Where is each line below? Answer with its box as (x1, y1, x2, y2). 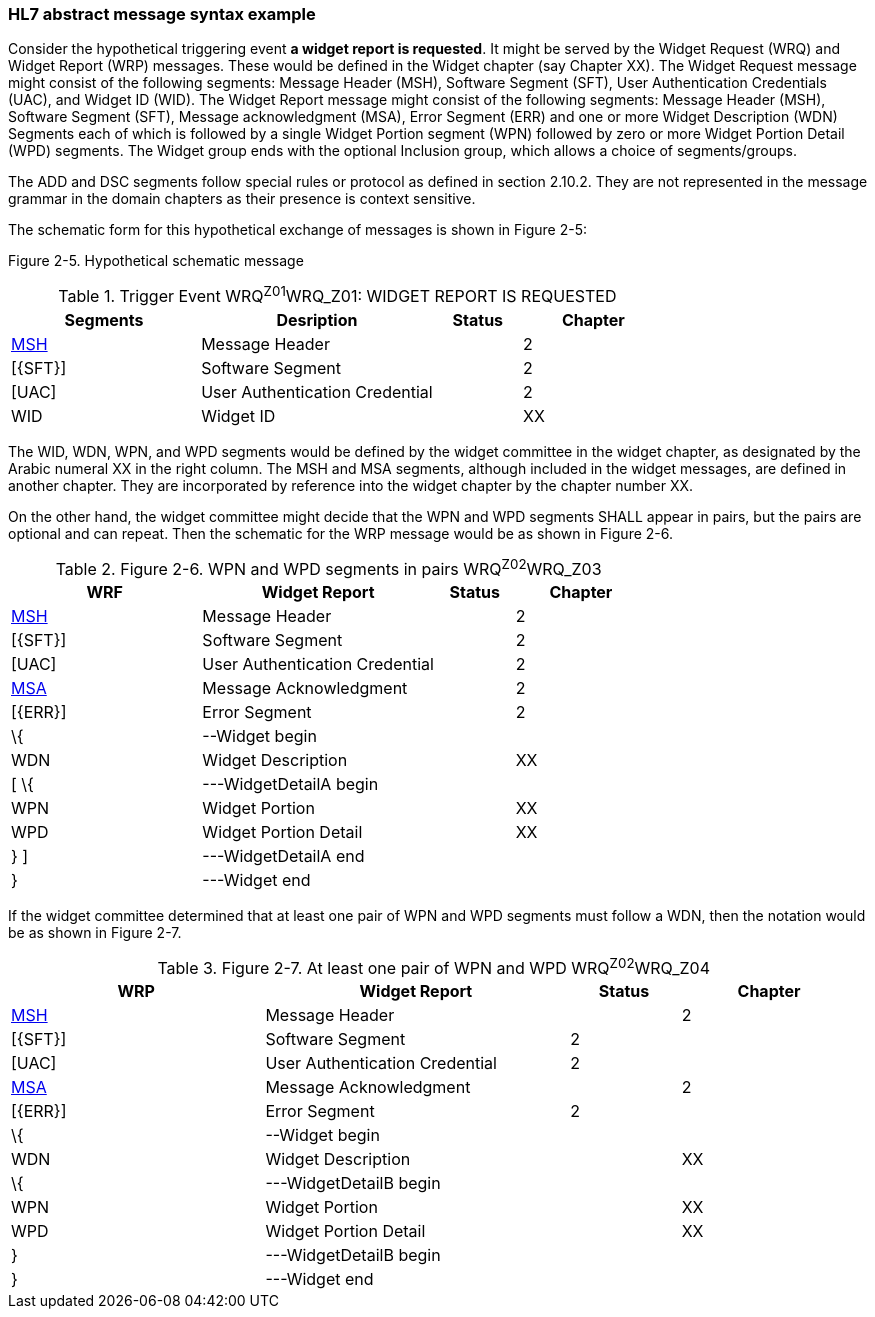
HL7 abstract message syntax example (8, 4, 316, 24)
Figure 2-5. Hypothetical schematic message (8, 252, 304, 270)
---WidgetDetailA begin (202, 774, 379, 795)
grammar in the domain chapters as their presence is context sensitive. (8, 190, 476, 208)
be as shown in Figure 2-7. (8, 924, 182, 942)
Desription (276, 309, 358, 330)
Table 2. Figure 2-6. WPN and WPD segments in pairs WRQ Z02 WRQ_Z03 (55, 555, 602, 580)
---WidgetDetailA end (202, 846, 365, 867)
